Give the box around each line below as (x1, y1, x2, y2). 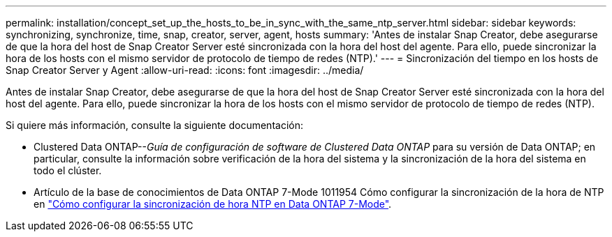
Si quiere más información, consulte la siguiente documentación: (6, 119, 303, 131)
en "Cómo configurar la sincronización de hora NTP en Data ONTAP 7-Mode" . (34, 198, 392, 210)
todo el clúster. (34, 165, 102, 176)
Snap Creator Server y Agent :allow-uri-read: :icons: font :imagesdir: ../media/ (6, 64, 364, 76)
